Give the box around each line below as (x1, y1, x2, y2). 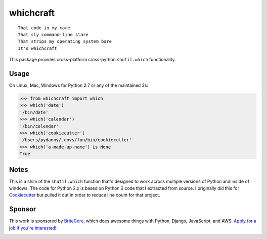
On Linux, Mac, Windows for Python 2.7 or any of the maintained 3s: (9, 82, 148, 88)
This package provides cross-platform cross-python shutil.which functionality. (9, 57, 176, 63)
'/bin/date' (19, 109, 49, 115)
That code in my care (18, 25, 70, 31)
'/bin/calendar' (19, 123, 59, 129)
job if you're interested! (9, 225, 57, 231)
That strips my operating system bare (18, 39, 112, 44)
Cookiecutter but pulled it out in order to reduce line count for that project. (9, 192, 160, 198)
